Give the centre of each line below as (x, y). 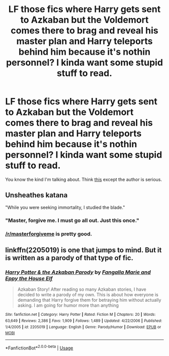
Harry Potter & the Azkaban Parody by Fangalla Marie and (78, 272)
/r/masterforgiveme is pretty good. (49, 233)
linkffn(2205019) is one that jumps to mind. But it (83, 250)
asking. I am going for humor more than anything (68, 305)
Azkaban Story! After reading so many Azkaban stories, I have (82, 289)
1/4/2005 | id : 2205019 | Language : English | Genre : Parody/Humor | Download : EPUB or (83, 327)
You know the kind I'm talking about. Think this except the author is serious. (84, 179)
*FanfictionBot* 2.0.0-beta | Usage (39, 347)
